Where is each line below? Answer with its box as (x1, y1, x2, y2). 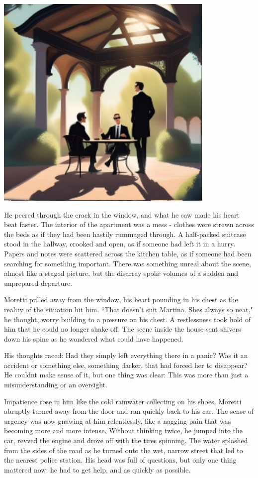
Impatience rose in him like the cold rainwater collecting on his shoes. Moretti (4, 396, 242, 406)
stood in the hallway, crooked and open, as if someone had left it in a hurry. (4, 239, 236, 249)
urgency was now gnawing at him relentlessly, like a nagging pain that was (4, 415, 231, 426)
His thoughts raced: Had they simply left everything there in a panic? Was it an (4, 350, 248, 360)
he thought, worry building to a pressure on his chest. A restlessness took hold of (4, 314, 251, 324)
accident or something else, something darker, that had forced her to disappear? (4, 359, 248, 370)
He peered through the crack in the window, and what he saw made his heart (4, 209, 240, 220)
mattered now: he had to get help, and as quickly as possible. (4, 464, 191, 475)
